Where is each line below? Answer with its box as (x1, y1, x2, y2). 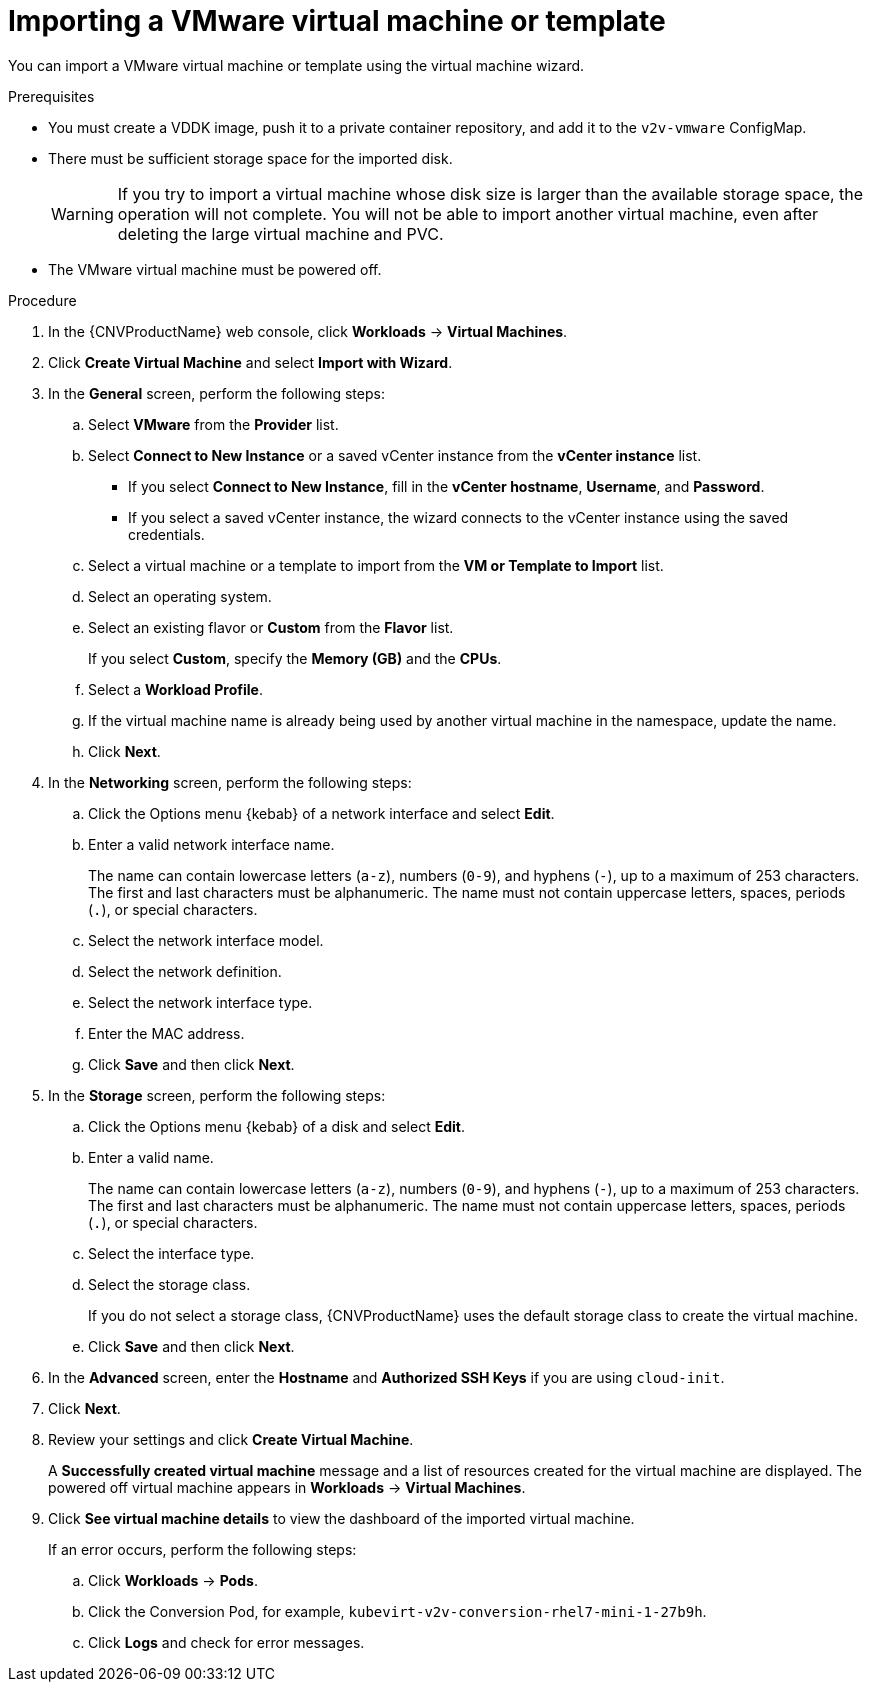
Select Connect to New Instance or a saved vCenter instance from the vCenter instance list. (88, 446, 702, 464)
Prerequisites (8, 87, 95, 105)
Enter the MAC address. (88, 1024, 245, 1042)
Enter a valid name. (88, 1148, 214, 1166)
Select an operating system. (88, 587, 272, 605)
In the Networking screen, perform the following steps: (48, 773, 412, 791)
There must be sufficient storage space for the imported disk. (48, 149, 453, 167)
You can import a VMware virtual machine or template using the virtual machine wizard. (8, 56, 585, 74)
